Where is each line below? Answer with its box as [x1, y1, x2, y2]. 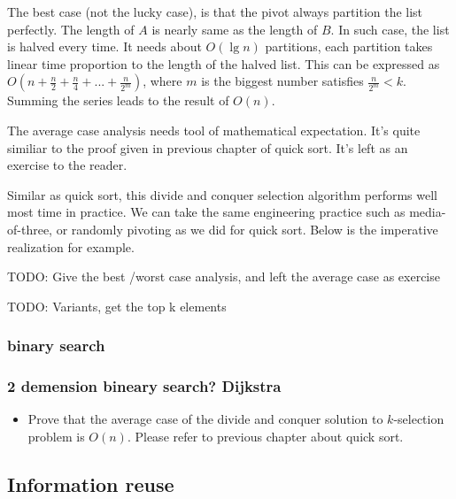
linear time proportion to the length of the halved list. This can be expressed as [7, 54, 440, 73]
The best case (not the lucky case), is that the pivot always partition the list [7, 3, 423, 20]
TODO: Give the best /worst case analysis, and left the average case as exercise [7, 267, 440, 286]
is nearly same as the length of [151, 19, 318, 38]
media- [409, 203, 446, 221]
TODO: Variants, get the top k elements [7, 296, 227, 315]
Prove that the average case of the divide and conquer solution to [27, 410, 383, 428]
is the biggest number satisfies [201, 72, 364, 90]
